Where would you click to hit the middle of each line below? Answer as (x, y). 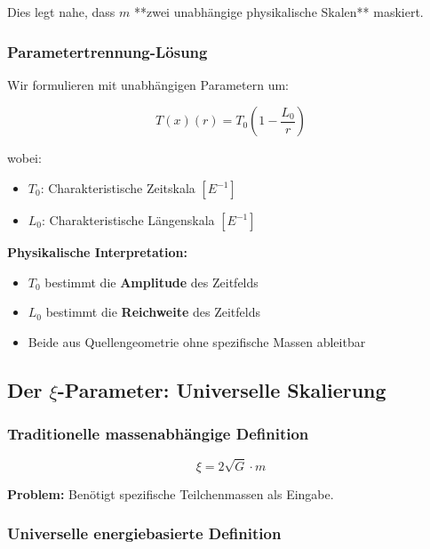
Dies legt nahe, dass (61, 12)
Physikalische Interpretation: (97, 252)
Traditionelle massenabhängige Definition (158, 434)
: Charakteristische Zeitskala (118, 188)
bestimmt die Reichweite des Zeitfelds (153, 312)
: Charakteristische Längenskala (128, 220)
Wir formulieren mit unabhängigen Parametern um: (148, 84)
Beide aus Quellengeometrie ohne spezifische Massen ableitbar (197, 341)
